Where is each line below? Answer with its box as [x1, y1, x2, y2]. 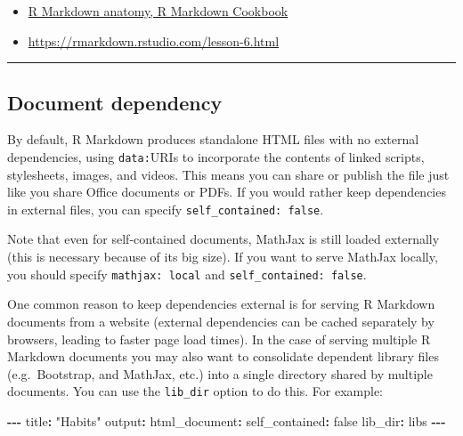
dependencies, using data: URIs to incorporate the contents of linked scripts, [7, 147, 425, 166]
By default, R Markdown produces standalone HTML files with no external [7, 130, 419, 149]
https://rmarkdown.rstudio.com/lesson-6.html [28, 31, 280, 50]
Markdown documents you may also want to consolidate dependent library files [7, 347, 439, 366]
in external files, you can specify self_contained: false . [7, 199, 324, 218]
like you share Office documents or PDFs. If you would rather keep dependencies [7, 182, 446, 201]
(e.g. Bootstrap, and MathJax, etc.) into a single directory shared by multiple [7, 364, 433, 383]
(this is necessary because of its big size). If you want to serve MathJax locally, [7, 247, 438, 266]
